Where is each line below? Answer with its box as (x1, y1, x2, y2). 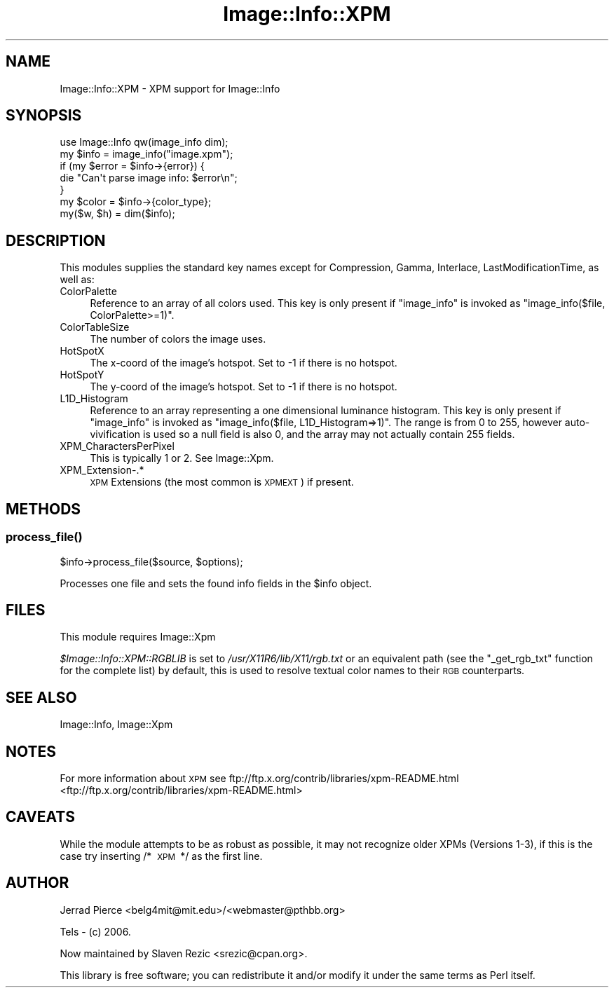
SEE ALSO (6, 688, 77, 706)
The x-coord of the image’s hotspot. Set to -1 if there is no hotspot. (90, 357, 397, 369)
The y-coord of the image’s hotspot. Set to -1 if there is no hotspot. (90, 381, 397, 393)
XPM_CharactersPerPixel (60, 440, 175, 453)
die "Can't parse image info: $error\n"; (60, 172, 238, 184)
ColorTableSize (60, 321, 130, 334)
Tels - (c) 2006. (60, 925, 131, 938)
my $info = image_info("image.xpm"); (60, 148, 233, 160)
